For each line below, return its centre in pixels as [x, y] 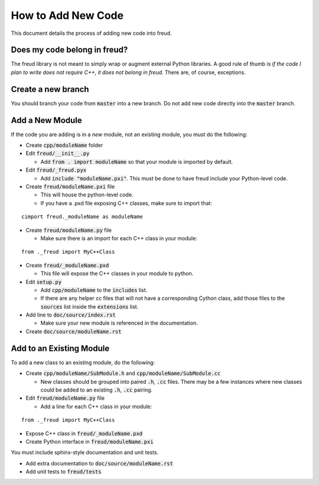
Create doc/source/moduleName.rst [74, 331]
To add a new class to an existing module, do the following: [83, 362]
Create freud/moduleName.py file [69, 230]
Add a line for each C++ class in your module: [96, 406]
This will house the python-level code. [87, 195]
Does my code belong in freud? [69, 50]
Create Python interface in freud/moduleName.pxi [89, 441]
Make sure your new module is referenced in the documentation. [119, 323]
